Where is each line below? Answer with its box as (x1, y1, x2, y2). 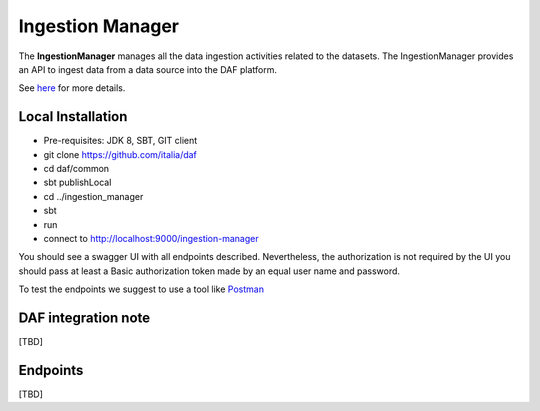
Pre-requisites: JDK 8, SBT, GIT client (43, 135, 198, 147)
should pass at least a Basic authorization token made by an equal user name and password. (18, 265, 400, 277)
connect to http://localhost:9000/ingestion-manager (43, 232, 259, 244)
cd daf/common (43, 163, 110, 175)
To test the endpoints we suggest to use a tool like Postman (18, 283, 265, 295)
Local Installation (18, 108, 128, 125)
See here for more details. (18, 82, 126, 94)
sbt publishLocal (43, 176, 112, 189)
